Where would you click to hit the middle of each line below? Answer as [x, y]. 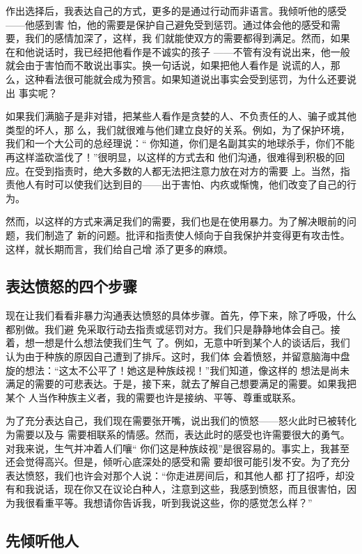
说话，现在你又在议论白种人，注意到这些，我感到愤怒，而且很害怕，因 [195, 489]
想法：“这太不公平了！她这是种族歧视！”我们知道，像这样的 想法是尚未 [187, 370]
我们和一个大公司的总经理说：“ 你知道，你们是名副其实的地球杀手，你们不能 [180, 143]
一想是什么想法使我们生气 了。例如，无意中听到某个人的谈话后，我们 [192, 343]
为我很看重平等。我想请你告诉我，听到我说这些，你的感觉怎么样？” [159, 503]
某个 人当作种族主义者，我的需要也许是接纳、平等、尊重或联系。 [154, 397]
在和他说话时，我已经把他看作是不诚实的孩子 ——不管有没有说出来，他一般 [178, 51]
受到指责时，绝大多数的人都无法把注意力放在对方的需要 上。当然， [187, 170]
